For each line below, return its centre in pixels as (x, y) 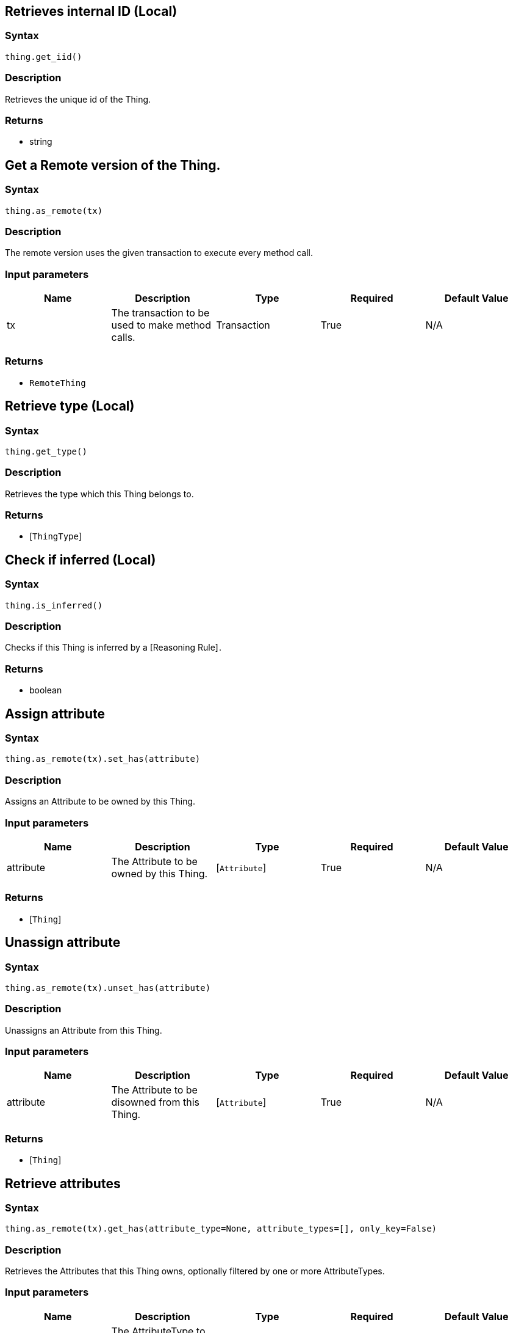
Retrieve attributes (63, 1183)
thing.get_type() (46, 451)
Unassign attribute (63, 943)
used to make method (161, 325)
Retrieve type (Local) (70, 406)
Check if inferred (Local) (81, 560)
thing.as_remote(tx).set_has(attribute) (103, 759)
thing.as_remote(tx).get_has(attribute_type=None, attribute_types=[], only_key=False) (221, 1229)
